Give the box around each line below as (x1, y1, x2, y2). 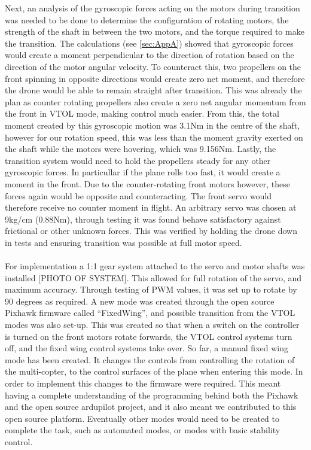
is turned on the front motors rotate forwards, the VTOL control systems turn (5, 330, 292, 342)
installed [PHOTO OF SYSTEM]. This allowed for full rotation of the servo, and (5, 271, 302, 284)
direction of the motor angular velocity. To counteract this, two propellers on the (5, 60, 301, 72)
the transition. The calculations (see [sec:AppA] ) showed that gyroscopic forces (5, 37, 294, 49)
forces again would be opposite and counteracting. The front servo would (5, 189, 272, 202)
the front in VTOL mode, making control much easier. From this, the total (5, 107, 279, 120)
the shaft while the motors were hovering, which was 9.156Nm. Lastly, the (5, 142, 276, 155)
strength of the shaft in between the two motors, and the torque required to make (5, 25, 304, 38)
